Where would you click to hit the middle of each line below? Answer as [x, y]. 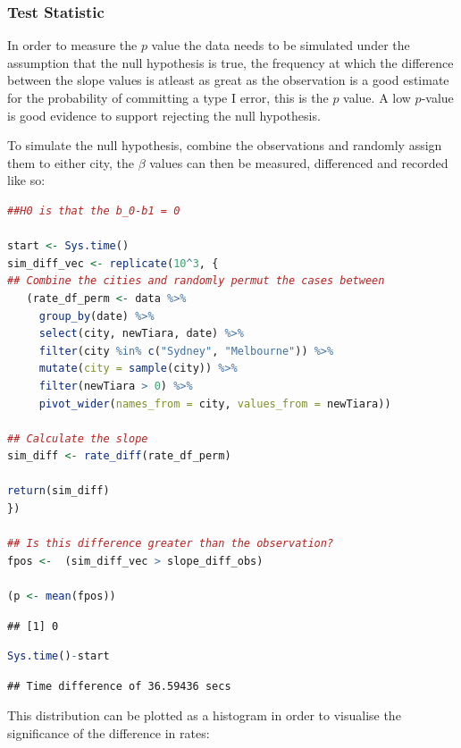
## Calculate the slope [78, 438]
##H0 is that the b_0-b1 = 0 [94, 210]
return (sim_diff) [59, 491]
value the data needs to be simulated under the [281, 45]
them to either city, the [71, 162]
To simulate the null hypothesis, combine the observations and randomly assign [225, 145]
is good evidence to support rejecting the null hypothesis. [164, 115]
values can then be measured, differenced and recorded [299, 162]
